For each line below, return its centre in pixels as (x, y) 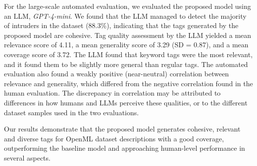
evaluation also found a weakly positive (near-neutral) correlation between (117, 74)
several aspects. (27, 157)
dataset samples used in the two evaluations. (72, 112)
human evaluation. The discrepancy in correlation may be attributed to (112, 93)
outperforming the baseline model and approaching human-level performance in (125, 148)
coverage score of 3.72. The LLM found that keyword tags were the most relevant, (128, 54)
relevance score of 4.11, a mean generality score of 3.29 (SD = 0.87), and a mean (126, 45)
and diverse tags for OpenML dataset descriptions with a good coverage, (114, 138)
